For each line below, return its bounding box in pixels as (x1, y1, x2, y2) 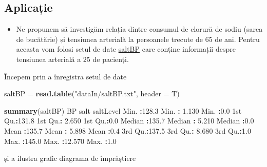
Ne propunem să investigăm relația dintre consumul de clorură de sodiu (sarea (16, 24, 263, 34)
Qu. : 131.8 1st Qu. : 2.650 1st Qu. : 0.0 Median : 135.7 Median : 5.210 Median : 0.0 (4, 115, 254, 126)
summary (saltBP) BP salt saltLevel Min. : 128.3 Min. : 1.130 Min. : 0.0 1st (4, 105, 242, 116)
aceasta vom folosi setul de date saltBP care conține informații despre (16, 44, 236, 54)
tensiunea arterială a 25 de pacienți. (16, 53, 129, 64)
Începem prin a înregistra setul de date (4, 71, 127, 81)
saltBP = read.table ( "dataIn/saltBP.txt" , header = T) (4, 88, 180, 99)
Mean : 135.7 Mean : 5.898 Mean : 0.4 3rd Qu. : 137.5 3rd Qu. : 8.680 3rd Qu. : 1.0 (4, 125, 251, 136)
